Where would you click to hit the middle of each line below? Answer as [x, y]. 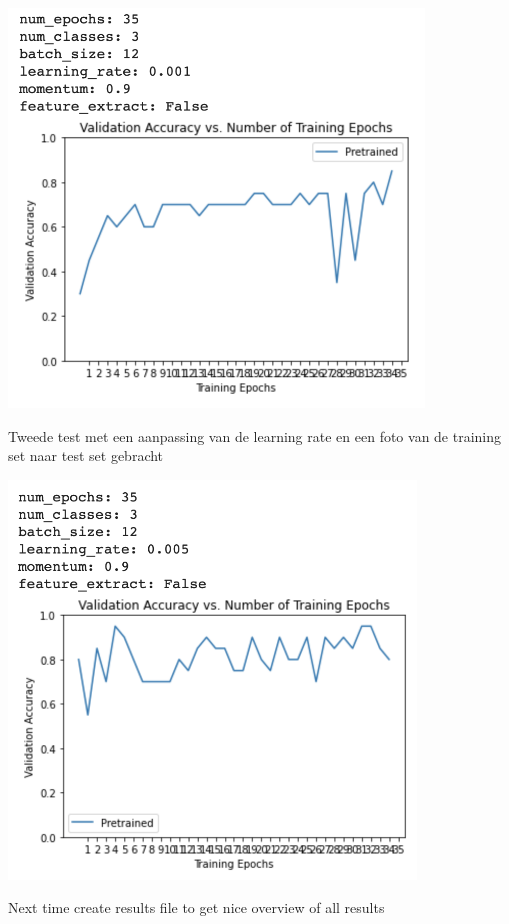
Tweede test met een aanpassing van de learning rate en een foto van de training [255, 435]
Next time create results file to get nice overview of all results [196, 907]
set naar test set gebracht [86, 455]
